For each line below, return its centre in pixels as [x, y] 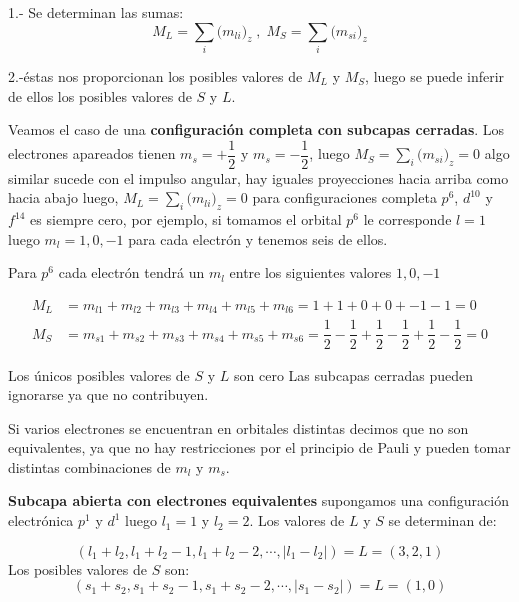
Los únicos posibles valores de [99, 374]
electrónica [41, 520]
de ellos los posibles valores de [100, 95]
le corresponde [407, 219]
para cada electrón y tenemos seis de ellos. [258, 238]
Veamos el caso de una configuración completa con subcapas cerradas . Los [256, 129]
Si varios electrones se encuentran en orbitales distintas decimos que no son [238, 427]
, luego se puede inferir [435, 75]
